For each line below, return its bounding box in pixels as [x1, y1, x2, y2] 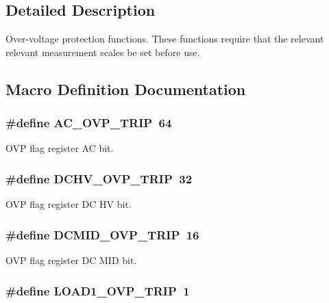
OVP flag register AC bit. [5, 141, 114, 155]
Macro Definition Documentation [5, 78, 246, 99]
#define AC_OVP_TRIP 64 [5, 114, 172, 131]
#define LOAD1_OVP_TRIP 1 [5, 282, 190, 299]
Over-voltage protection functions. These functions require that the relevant [5, 31, 324, 46]
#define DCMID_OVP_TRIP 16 [5, 226, 199, 243]
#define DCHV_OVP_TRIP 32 [5, 170, 193, 187]
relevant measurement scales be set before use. [5, 44, 200, 59]
